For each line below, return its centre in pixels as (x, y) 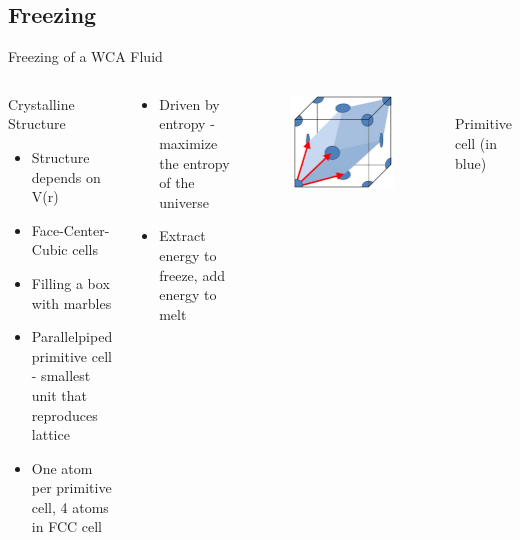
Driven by (189, 103)
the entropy (194, 162)
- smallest (61, 375)
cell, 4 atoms (70, 506)
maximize (188, 142)
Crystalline (41, 103)
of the (177, 182)
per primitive (71, 487)
